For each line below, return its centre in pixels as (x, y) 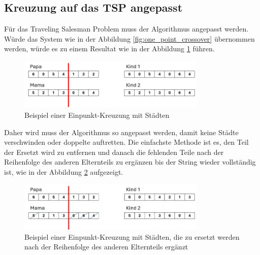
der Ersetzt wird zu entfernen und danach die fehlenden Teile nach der (114, 152)
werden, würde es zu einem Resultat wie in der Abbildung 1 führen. (109, 49)
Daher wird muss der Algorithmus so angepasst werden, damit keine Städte (121, 132)
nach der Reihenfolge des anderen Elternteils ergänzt (106, 247)
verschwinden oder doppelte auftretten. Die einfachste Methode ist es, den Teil (126, 142)
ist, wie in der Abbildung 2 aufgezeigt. (64, 171)
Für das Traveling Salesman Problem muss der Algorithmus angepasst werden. (126, 29)
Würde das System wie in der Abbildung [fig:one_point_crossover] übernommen (129, 38)
